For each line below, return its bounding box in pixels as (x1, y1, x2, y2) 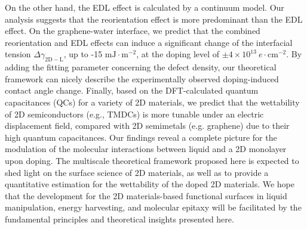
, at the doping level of (136, 48, 220, 60)
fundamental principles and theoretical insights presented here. (5, 212, 234, 225)
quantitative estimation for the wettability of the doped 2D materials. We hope (5, 178, 295, 190)
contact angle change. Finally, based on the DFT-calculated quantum (5, 84, 259, 97)
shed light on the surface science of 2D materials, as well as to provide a (5, 166, 269, 178)
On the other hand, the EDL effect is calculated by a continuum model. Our (5, 1, 284, 13)
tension (5, 48, 31, 60)
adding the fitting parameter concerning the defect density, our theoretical (5, 61, 277, 73)
